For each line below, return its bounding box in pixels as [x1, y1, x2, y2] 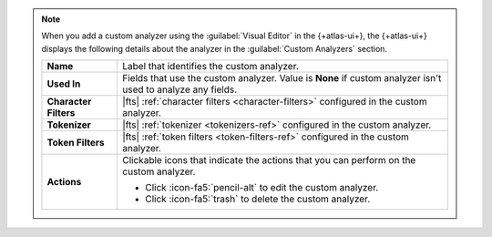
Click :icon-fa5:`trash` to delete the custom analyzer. [145, 192, 371, 205]
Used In [46, 77, 81, 90]
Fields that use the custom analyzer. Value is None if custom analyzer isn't [122, 72, 442, 85]
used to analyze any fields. [122, 83, 238, 96]
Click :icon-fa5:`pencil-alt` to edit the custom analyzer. [145, 181, 379, 194]
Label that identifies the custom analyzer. [122, 60, 300, 73]
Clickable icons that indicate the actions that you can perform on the [122, 154, 416, 167]
